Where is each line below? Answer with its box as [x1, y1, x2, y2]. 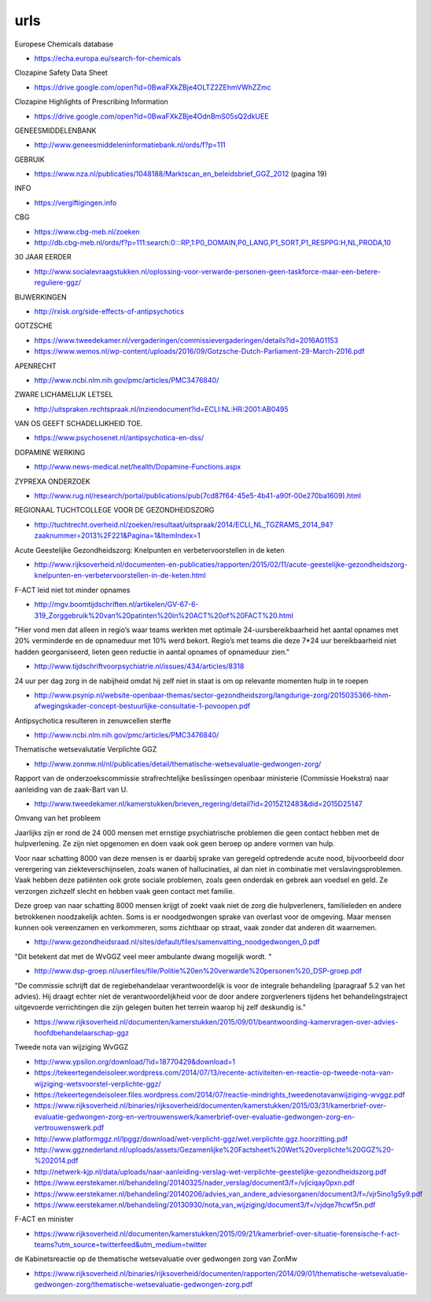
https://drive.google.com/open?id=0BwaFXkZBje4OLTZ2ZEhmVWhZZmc [34, 83, 271, 92]
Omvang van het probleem [14, 814, 101, 823]
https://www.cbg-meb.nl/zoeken [34, 226, 141, 236]
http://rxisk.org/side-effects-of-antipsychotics [34, 307, 185, 316]
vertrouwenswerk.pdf [34, 1123, 105, 1132]
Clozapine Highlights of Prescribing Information [14, 97, 168, 106]
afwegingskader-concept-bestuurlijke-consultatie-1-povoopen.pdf [34, 701, 251, 711]
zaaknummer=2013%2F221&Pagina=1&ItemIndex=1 [34, 531, 201, 540]
